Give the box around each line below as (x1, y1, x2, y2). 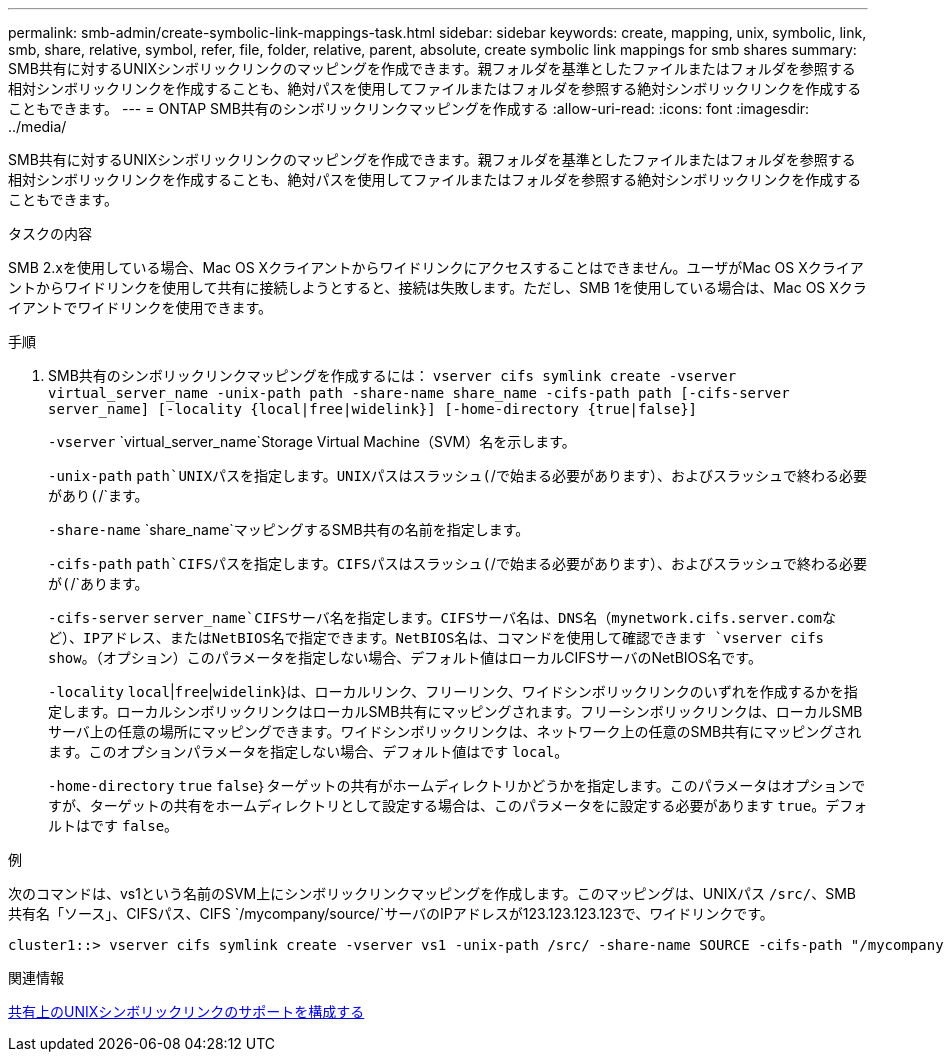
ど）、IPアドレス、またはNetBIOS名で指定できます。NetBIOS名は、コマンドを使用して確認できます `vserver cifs (48, 630, 825, 646)
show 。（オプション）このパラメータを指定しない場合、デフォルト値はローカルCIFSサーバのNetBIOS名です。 (48, 649, 762, 666)
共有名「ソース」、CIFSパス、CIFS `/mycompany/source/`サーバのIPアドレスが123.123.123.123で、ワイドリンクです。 (8, 905, 774, 922)
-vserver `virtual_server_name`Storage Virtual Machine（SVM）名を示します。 (48, 433, 576, 450)
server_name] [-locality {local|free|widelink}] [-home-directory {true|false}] (48, 401, 698, 417)
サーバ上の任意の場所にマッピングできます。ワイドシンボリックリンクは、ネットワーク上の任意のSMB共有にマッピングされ (48, 723, 862, 740)
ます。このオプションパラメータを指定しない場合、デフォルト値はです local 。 (48, 743, 569, 760)
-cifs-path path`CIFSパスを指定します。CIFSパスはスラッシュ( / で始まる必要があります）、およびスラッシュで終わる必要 (48, 555, 867, 572)
